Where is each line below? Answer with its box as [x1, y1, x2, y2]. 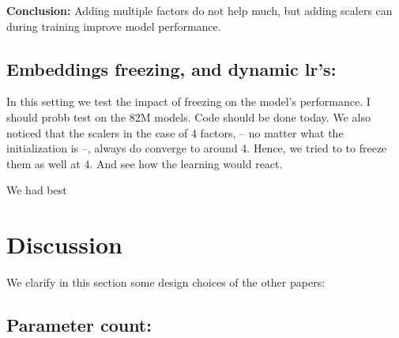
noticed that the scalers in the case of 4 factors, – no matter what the [6, 124, 344, 141]
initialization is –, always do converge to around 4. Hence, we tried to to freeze [6, 140, 387, 156]
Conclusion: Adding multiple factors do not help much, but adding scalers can [6, 2, 393, 18]
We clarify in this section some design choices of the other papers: [6, 274, 326, 291]
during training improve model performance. [6, 17, 221, 34]
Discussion [6, 228, 122, 261]
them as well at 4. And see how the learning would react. [6, 155, 283, 171]
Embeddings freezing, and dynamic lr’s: [6, 56, 337, 81]
